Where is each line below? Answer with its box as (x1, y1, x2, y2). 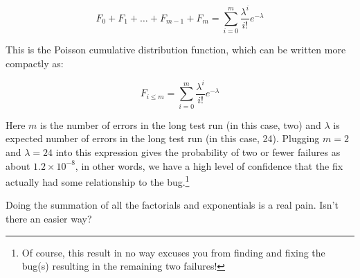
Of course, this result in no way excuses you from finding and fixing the (21, 245, 325, 259)
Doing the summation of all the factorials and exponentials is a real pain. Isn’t (6, 198, 339, 212)
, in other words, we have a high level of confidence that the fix (75, 158, 343, 173)
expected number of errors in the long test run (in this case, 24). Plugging (6, 131, 320, 146)
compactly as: (6, 55, 64, 70)
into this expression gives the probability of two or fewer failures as (55, 144, 341, 159)
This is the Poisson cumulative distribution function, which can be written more (6, 42, 346, 57)
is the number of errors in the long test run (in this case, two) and (40, 117, 321, 132)
